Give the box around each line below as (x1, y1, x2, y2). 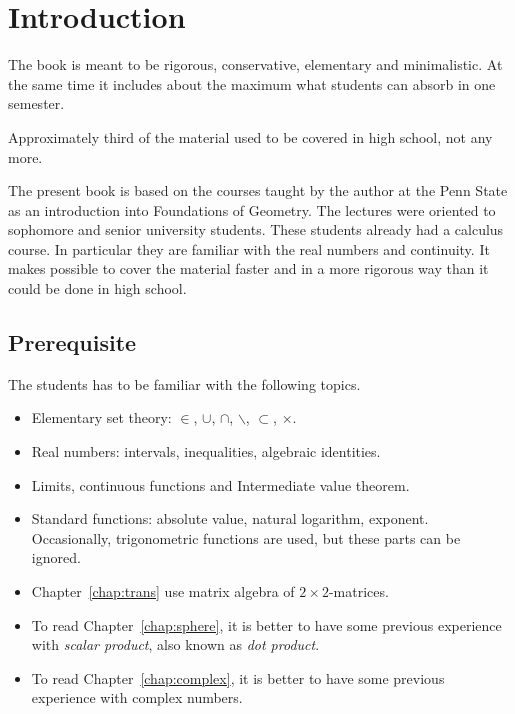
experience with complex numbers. (31, 687, 243, 708)
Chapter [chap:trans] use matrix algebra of (31, 581, 295, 602)
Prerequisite (8, 327, 137, 358)
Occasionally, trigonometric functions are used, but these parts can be (31, 527, 461, 548)
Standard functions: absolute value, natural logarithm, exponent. (31, 508, 429, 529)
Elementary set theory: (31, 407, 172, 428)
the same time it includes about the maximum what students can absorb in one (8, 73, 496, 94)
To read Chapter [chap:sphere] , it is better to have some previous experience (31, 614, 502, 635)
